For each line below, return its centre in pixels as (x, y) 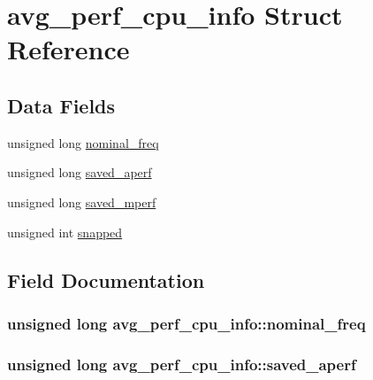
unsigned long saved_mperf (82, 202)
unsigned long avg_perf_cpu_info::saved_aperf (182, 364)
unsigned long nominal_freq (83, 142)
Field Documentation (106, 279)
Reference (69, 49)
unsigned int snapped (65, 232)
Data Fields (61, 105)
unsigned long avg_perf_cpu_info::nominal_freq (186, 323)
